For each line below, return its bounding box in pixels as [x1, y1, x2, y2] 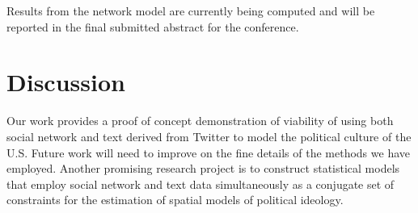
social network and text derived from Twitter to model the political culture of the [6, 127, 412, 144]
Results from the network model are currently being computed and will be [6, 2, 375, 19]
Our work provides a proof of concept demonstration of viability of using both [6, 112, 394, 129]
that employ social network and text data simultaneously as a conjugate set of [6, 175, 395, 192]
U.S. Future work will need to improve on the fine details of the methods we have [6, 144, 410, 161]
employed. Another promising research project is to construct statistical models [6, 160, 400, 177]
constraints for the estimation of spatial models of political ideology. [6, 191, 344, 208]
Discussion [6, 65, 125, 98]
